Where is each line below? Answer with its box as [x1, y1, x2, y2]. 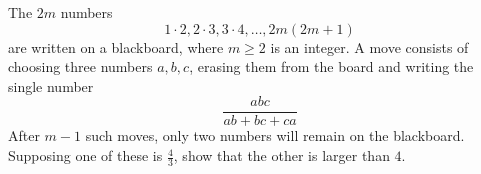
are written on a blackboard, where [8, 36, 224, 57]
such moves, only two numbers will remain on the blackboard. [85, 125, 465, 146]
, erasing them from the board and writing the [189, 56, 474, 77]
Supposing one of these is [8, 145, 163, 166]
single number [8, 75, 94, 96]
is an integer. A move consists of [270, 36, 469, 57]
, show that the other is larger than [173, 145, 390, 166]
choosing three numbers [8, 56, 153, 77]
